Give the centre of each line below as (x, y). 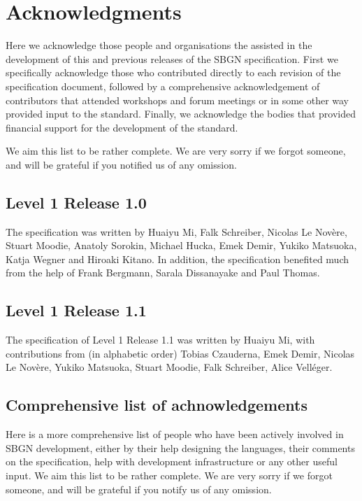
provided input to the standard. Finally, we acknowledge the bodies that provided (181, 114)
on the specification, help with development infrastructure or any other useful (172, 461)
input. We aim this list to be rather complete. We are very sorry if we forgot (169, 475)
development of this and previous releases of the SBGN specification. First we (172, 58)
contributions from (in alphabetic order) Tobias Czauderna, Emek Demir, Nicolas (180, 353)
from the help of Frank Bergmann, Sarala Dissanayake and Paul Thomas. (163, 273)
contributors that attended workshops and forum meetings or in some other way (178, 100)
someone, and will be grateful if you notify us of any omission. (139, 489)
